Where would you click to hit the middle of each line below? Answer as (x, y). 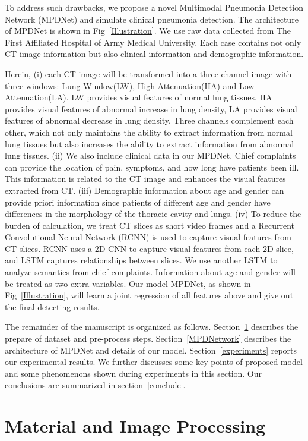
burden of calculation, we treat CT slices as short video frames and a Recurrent (150, 225)
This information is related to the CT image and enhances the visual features (145, 179)
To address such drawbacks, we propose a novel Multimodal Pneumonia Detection (154, 7)
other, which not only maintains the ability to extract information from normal (149, 132)
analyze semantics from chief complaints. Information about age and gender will (150, 272)
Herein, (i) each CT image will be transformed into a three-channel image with (148, 73)
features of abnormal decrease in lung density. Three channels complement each (149, 120)
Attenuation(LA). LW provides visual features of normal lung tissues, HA (139, 97)
